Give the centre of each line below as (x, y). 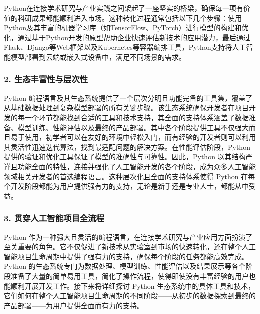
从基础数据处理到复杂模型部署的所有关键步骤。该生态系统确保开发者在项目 (126, 107)
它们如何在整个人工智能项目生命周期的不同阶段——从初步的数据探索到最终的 (130, 296)
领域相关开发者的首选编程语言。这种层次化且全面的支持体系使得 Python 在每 (130, 176)
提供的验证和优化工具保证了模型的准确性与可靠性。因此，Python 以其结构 (125, 156)
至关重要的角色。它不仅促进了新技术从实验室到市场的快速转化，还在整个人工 (130, 247)
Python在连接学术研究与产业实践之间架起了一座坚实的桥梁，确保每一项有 (124, 8)
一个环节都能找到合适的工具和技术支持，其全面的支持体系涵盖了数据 (137, 117)
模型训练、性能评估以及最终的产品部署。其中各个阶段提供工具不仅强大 (133, 127)
